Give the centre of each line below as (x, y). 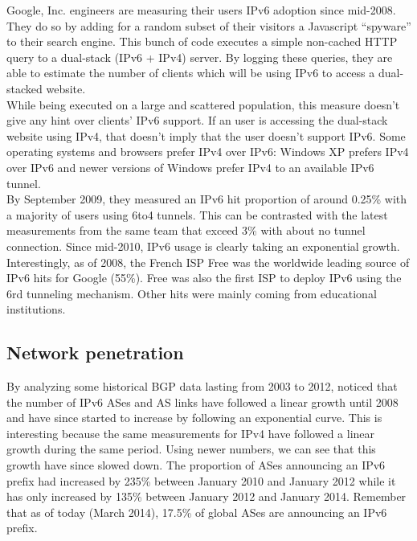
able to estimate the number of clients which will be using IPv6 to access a (191, 73)
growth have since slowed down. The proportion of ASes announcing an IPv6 (196, 465)
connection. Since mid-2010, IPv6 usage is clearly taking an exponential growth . (203, 246)
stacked (25, 88)
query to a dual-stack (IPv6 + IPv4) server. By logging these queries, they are (200, 57)
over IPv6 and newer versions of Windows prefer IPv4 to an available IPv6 (190, 167)
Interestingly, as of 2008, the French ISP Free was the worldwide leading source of (208, 262)
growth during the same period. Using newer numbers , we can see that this (191, 449)
